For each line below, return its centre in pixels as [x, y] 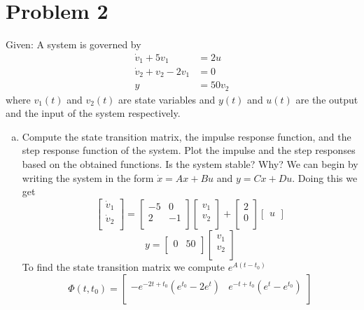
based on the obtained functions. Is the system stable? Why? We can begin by [190, 163]
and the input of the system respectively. [93, 113]
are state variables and [167, 99]
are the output [327, 99]
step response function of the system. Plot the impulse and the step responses [189, 150]
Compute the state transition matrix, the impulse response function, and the [187, 136]
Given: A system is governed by [73, 44]
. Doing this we [325, 177]
